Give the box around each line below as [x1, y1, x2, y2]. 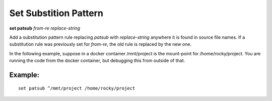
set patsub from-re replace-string [9, 25, 81, 31]
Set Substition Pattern [9, 8, 103, 19]
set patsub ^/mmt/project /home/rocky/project [18, 85, 135, 91]
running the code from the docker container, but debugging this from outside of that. [9, 58, 185, 64]
